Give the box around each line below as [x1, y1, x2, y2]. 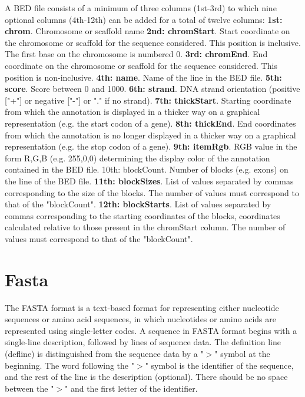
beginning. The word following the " [5, 359, 134, 371]
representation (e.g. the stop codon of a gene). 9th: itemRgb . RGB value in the [5, 140, 297, 153]
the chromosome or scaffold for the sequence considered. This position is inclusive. [5, 36, 301, 48]
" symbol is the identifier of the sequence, [145, 359, 294, 371]
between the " [5, 382, 54, 394]
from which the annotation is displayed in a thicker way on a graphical [5, 105, 260, 118]
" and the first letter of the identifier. [65, 382, 198, 394]
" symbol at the [214, 347, 270, 359]
